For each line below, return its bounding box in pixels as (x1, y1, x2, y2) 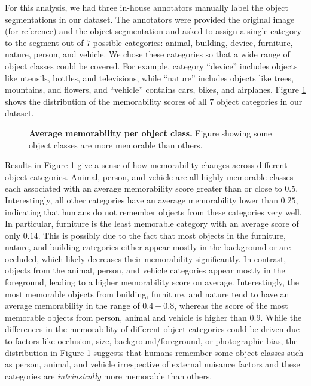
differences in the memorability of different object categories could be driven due (5, 323, 300, 335)
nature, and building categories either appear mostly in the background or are (5, 241, 291, 253)
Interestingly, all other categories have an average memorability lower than (5, 193, 278, 206)
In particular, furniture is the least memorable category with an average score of (5, 217, 299, 230)
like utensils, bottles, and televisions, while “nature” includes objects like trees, (5, 71, 294, 84)
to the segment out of (5, 36, 84, 48)
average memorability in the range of (5, 299, 140, 312)
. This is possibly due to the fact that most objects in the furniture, (38, 229, 286, 241)
